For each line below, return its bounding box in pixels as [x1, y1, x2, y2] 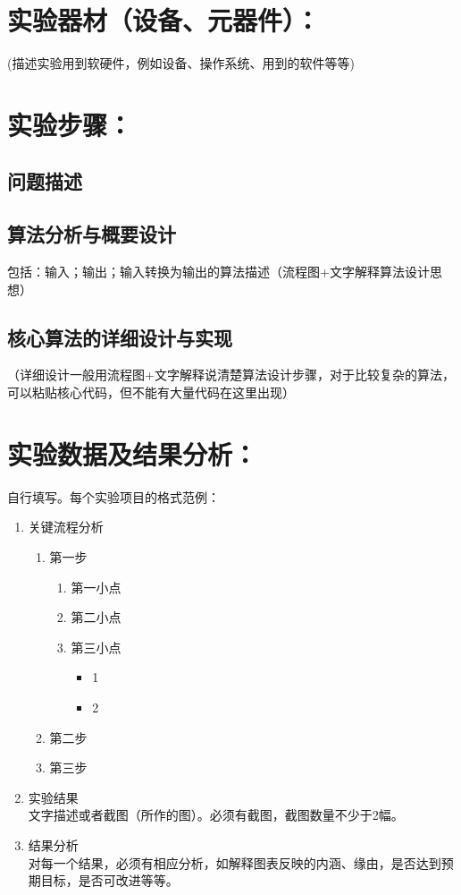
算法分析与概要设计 [7, 220, 176, 248]
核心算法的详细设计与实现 [7, 323, 232, 351]
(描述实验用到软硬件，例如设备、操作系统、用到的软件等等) [7, 54, 355, 72]
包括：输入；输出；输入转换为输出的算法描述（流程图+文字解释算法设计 [7, 262, 430, 281]
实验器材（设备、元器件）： [7, 2, 321, 38]
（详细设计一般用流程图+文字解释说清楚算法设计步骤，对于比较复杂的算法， [7, 365, 455, 384]
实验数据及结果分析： [7, 435, 258, 472]
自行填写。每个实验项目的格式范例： [7, 487, 220, 506]
